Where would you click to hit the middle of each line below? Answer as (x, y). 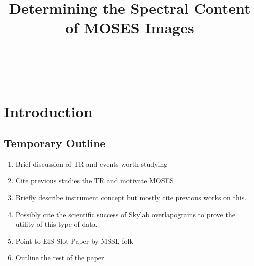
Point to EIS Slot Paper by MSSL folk (74, 241)
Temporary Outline (55, 143)
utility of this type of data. (57, 224)
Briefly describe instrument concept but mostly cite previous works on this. (131, 198)
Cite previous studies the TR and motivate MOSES (95, 181)
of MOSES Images (130, 28)
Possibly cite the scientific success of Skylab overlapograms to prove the (125, 214)
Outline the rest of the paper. (61, 258)
